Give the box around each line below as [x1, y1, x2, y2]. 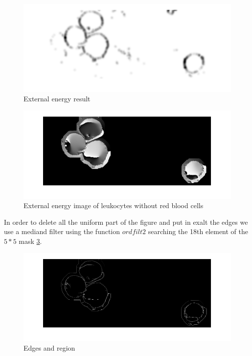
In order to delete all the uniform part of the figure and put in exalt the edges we [4, 216, 248, 227]
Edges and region [23, 342, 75, 353]
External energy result [23, 94, 91, 104]
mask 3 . [19, 236, 42, 246]
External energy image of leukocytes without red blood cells [23, 200, 204, 211]
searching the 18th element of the [148, 226, 249, 237]
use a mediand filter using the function [4, 226, 120, 237]
